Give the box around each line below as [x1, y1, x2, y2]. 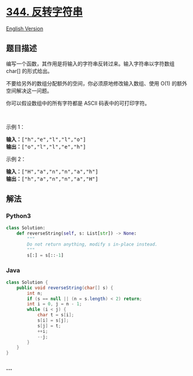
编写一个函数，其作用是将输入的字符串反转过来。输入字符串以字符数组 [6, 60, 175, 67]
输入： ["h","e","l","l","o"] [6, 136, 86, 143]
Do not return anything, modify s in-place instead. [27, 242, 158, 247]
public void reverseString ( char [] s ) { [16, 285, 114, 291]
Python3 [6, 212, 31, 220]
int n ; [27, 290, 43, 296]
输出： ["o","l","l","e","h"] [6, 143, 86, 150]
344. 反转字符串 [6, 5, 83, 19]
